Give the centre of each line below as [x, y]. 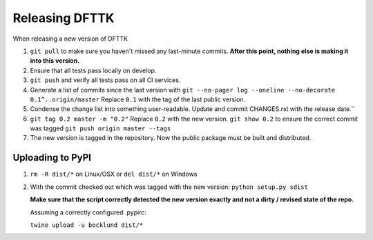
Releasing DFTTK [64, 18]
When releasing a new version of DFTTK [70, 39]
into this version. [55, 61]
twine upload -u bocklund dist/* [87, 225]
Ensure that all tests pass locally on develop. [93, 70]
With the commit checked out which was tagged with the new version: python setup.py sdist [169, 187]
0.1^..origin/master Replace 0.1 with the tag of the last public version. [138, 99]
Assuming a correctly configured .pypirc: [88, 212]
